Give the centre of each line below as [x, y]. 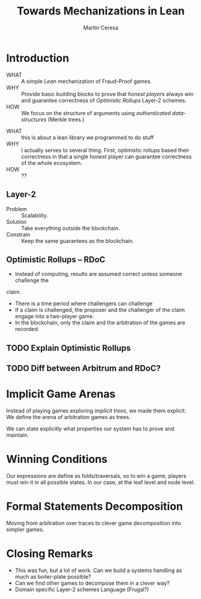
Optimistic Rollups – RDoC [56, 259]
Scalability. [35, 215]
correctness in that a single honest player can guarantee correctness [106, 156]
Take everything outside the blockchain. [70, 228]
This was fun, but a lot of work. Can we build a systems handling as [98, 570]
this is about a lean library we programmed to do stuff [88, 137]
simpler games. [25, 529]
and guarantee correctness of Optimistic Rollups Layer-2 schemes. [104, 100]
